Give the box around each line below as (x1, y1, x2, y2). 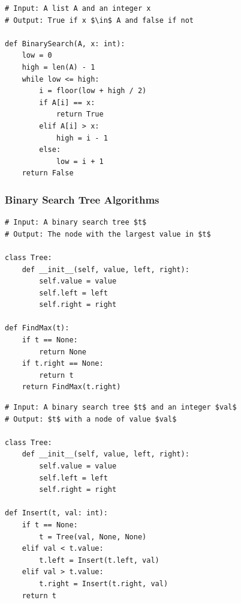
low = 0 (22, 51, 52, 60)
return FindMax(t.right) (22, 383, 121, 392)
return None (39, 347, 87, 356)
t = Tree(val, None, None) (39, 532, 147, 541)
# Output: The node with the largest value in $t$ (5, 229, 211, 238)
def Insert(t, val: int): (5, 509, 108, 518)
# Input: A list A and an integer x (5, 4, 151, 13)
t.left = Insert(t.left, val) (39, 556, 159, 565)
